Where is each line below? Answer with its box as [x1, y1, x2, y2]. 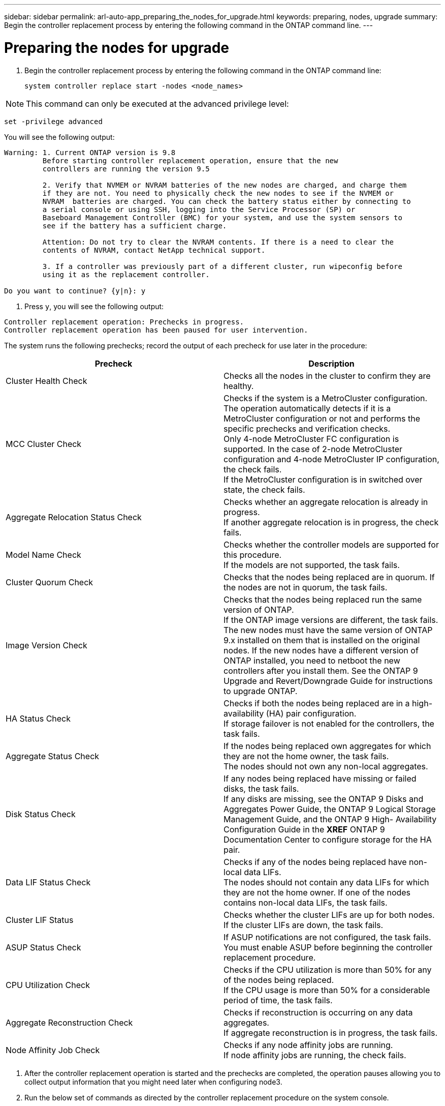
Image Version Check [6, 640, 87, 650]
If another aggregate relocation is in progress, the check [224, 517, 439, 527]
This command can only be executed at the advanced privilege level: [26, 98, 289, 109]
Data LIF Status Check [6, 877, 91, 887]
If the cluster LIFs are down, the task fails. [224, 919, 384, 930]
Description [308, 358, 355, 369]
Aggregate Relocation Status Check [6, 512, 142, 522]
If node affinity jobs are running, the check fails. [224, 1050, 406, 1060]
